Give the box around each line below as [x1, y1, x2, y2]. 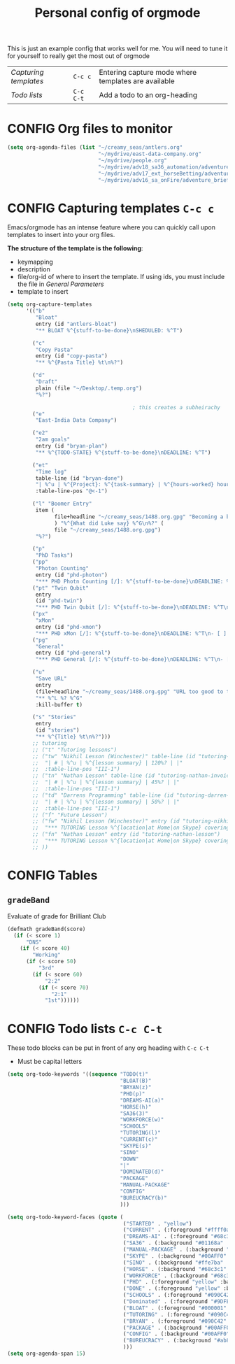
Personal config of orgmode [34, 5, 201, 21]
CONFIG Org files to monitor [7, 121, 173, 137]
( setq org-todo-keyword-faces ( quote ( [7, 1214, 124, 1221]
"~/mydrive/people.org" [97, 157, 168, 164]
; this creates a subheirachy [132, 404, 220, 411]
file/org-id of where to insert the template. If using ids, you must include [17, 273, 225, 281]
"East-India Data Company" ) [35, 417, 117, 424]
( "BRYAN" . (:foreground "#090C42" [122, 1317, 227, 1325]
